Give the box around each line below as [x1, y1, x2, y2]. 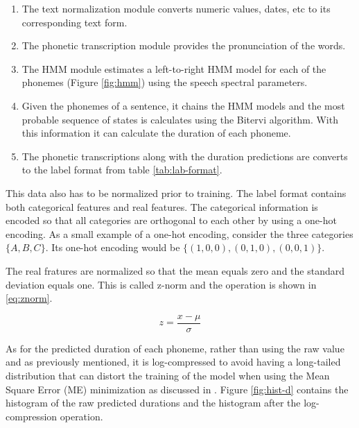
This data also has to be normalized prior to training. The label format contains [6, 185, 347, 200]
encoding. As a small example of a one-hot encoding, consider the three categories [6, 226, 353, 241]
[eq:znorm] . [6, 291, 53, 305]
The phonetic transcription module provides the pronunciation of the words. [21, 38, 346, 53]
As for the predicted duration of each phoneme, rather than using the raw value [6, 341, 344, 355]
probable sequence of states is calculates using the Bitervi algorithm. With [21, 112, 338, 126]
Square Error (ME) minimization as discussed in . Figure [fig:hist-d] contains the [6, 382, 349, 396]
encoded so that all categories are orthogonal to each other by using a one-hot [6, 213, 337, 228]
